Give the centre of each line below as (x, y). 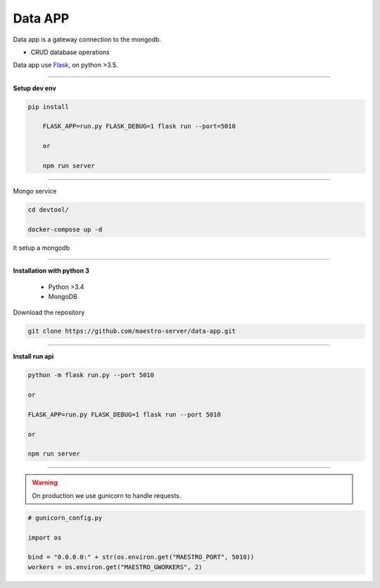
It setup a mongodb (42, 248)
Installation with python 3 (51, 271)
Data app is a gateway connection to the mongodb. (87, 39)
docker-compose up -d (65, 229)
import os (45, 537)
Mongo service (35, 191)
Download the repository (49, 312)
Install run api (33, 357)
